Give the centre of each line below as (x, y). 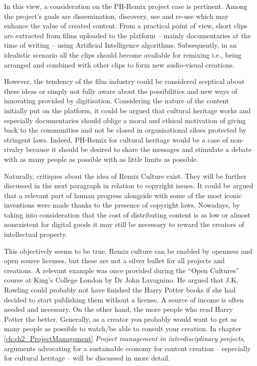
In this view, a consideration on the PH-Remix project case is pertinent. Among (126, 6)
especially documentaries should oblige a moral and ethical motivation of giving (125, 120)
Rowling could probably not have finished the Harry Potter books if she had (120, 290)
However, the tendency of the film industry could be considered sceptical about (124, 81)
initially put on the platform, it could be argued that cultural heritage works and (127, 110)
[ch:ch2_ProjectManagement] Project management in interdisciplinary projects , (125, 338)
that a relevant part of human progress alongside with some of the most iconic (123, 195)
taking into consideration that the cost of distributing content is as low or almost (127, 214)
